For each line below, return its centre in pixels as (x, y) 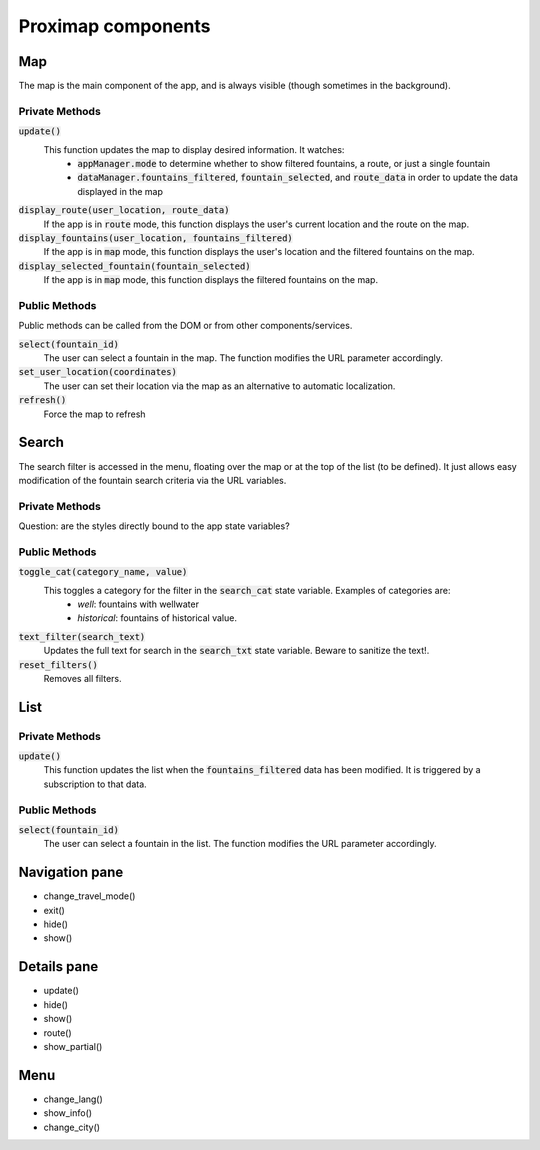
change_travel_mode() (89, 896)
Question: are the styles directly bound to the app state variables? (154, 526)
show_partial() (73, 1046)
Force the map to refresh (94, 414)
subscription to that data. (95, 784)
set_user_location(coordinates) (97, 372)
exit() (54, 910)
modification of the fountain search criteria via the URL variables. (152, 480)
